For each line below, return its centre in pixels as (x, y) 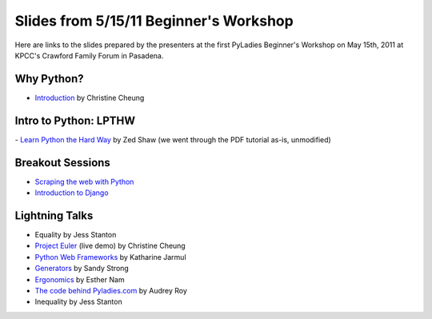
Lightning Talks (54, 215)
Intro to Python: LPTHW (75, 120)
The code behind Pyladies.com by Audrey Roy (111, 290)
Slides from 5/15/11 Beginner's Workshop (154, 21)
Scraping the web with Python (84, 181)
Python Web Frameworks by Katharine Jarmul (111, 257)
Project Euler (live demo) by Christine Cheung (110, 246)
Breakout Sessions (63, 163)
